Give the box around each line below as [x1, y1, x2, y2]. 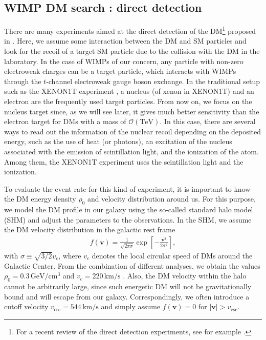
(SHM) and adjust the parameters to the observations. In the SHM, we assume [4, 214, 252, 225]
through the [4, 75, 41, 86]
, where [58, 250, 81, 261]
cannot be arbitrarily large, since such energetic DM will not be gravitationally [4, 281, 252, 292]
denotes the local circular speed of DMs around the [92, 250, 253, 261]
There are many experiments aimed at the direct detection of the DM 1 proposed [4, 24, 256, 36]
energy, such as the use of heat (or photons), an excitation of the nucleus [4, 136, 232, 147]
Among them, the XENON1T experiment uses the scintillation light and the [4, 156, 243, 167]
